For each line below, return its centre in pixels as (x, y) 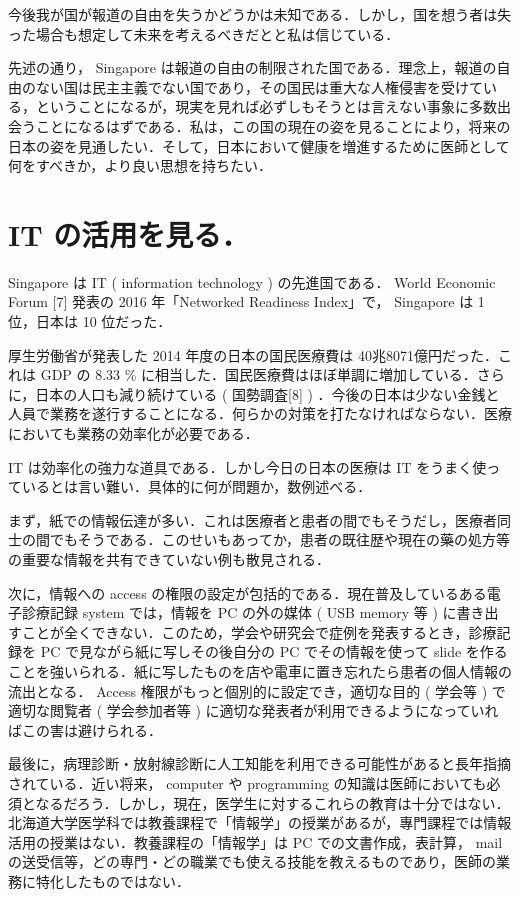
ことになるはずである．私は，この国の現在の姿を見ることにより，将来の (273, 125)
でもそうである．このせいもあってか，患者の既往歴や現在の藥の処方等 (280, 539)
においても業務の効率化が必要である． (133, 433)
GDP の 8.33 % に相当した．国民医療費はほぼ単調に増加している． (258, 374)
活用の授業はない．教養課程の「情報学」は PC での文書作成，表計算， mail (255, 841)
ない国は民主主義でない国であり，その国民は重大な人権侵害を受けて (259, 86)
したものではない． (126, 880)
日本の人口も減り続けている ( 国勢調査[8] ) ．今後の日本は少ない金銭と (267, 393)
